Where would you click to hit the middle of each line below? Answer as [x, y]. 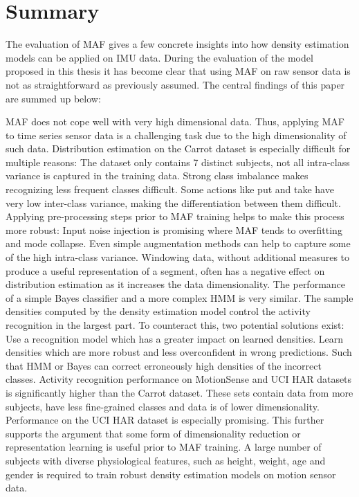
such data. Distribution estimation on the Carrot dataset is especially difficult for [178, 148]
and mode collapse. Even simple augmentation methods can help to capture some [178, 243]
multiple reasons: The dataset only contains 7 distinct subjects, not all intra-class [178, 162]
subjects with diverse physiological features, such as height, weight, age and [166, 460]
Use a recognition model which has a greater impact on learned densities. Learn [174, 338]
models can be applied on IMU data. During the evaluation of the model [159, 57]
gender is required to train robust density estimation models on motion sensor [171, 474]
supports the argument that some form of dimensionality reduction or [153, 433]
